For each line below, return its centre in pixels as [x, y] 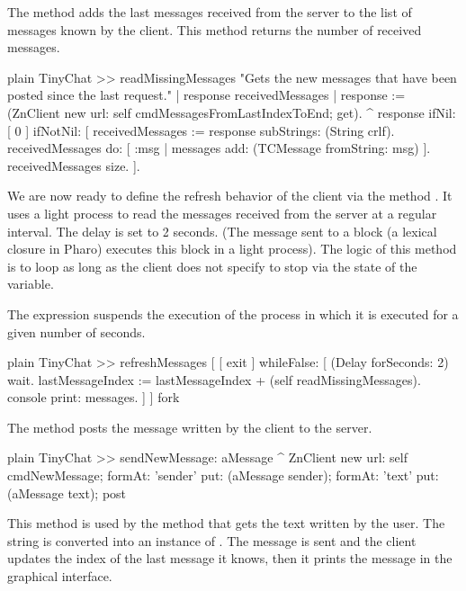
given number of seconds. [76, 331]
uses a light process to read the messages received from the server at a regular [222, 213]
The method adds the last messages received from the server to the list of [210, 12]
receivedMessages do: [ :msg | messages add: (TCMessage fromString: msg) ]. [219, 148]
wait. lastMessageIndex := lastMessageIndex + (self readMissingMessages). [214, 379]
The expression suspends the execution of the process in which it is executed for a [233, 313]
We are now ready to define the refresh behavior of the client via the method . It [230, 196]
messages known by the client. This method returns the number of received [215, 29]
